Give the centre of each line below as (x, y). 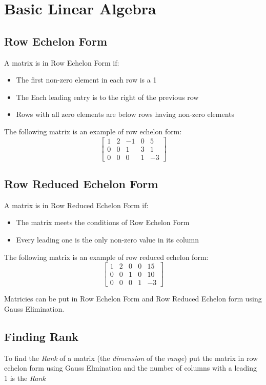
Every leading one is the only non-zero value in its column (108, 240)
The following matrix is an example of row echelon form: (93, 131)
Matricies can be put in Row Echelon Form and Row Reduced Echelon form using (133, 299)
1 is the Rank (25, 378)
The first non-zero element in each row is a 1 (86, 80)
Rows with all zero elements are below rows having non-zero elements (125, 114)
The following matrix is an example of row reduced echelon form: (106, 257)
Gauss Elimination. (34, 308)
